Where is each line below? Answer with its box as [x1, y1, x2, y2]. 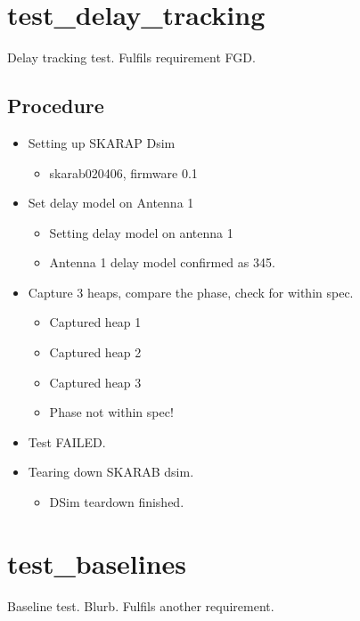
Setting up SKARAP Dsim [28, 133, 176, 151]
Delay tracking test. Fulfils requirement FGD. [7, 48, 256, 67]
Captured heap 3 [49, 372, 142, 391]
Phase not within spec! [49, 403, 174, 421]
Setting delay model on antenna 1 [49, 223, 233, 241]
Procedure [7, 92, 104, 119]
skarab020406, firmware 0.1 [49, 163, 198, 182]
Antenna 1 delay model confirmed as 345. [49, 253, 275, 272]
